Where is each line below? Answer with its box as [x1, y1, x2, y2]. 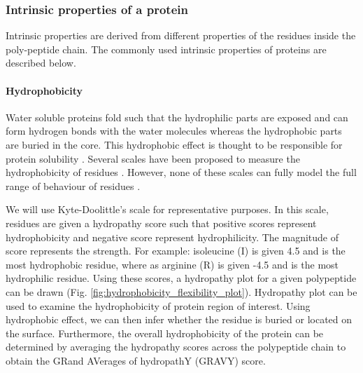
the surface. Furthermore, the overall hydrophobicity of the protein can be [6, 325, 324, 340]
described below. [6, 55, 76, 70]
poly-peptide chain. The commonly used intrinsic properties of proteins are [6, 41, 327, 56]
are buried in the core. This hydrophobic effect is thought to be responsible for [6, 137, 343, 151]
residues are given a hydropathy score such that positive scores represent [6, 215, 317, 230]
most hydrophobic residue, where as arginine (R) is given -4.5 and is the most [6, 257, 339, 271]
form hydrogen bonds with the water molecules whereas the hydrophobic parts [6, 123, 342, 138]
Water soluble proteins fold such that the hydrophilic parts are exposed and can [6, 109, 348, 124]
